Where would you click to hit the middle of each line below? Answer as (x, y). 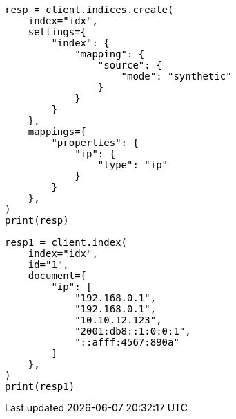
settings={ (57, 32)
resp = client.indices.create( (89, 10)
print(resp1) (40, 386)
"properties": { (95, 143)
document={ (57, 276)
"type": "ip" (133, 165)
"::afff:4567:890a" (127, 342)
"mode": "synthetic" (176, 76)
